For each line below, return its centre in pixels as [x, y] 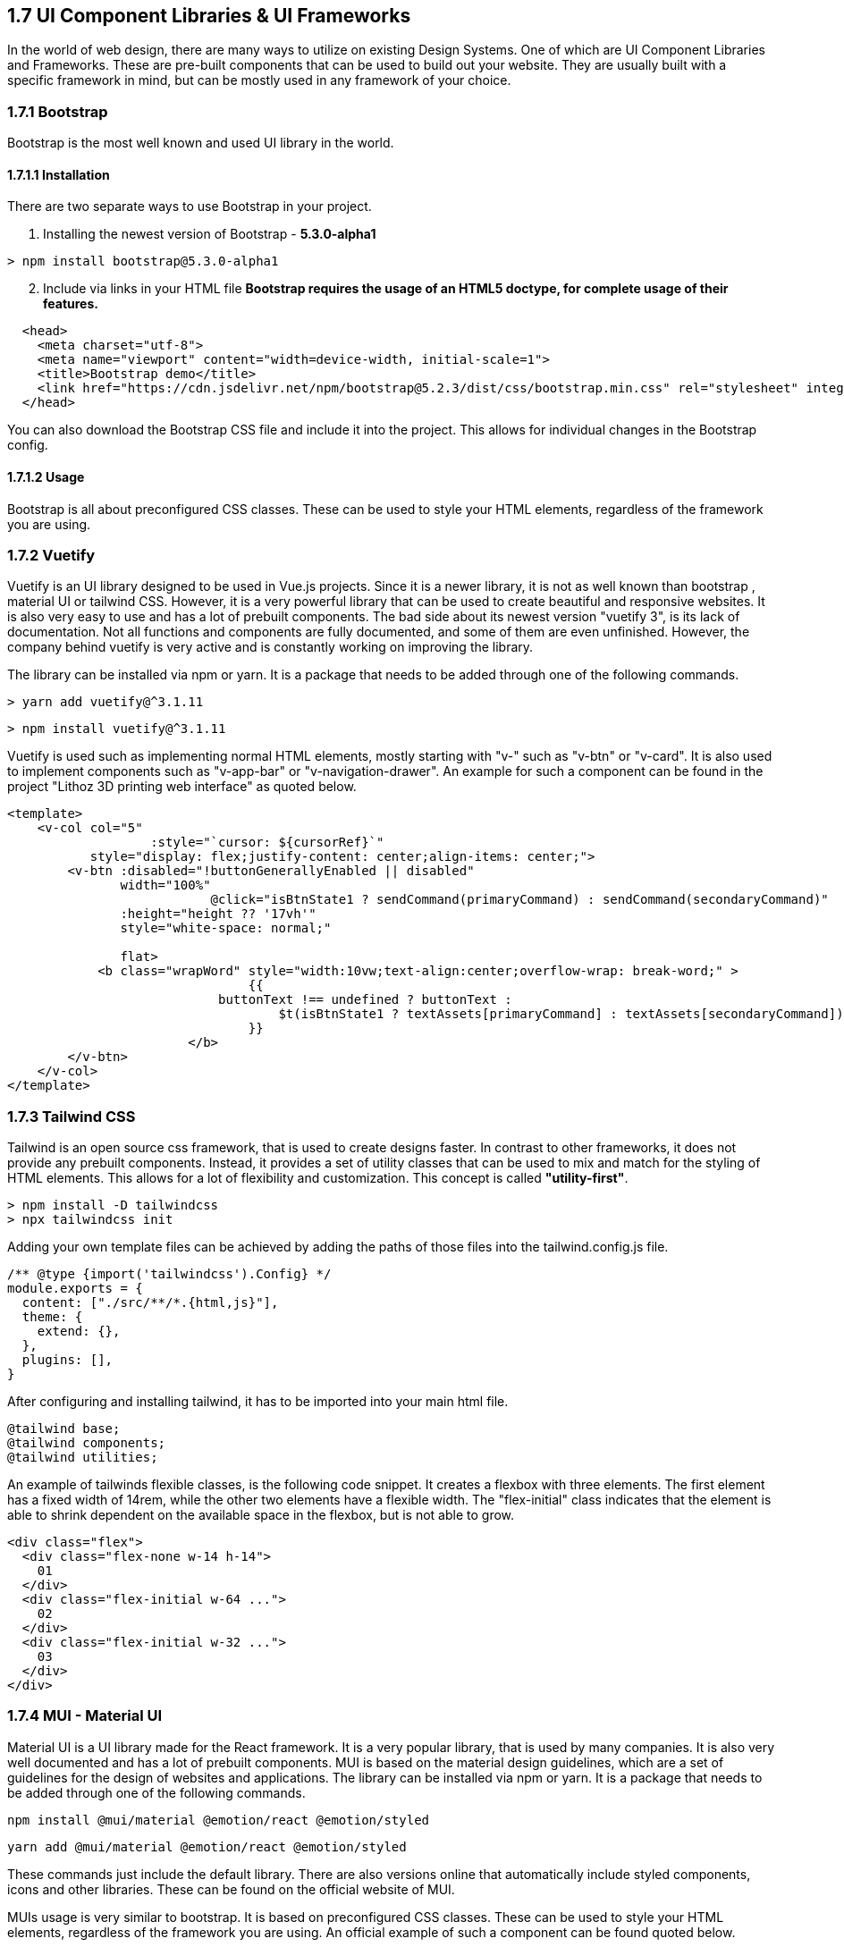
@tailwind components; [87, 1443]
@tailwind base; [64, 1429]
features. [71, 304]
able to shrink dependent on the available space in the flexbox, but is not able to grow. [261, 1515]
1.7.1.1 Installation [59, 174]
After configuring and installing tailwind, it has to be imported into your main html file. [258, 1402]
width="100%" [165, 885]
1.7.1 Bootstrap [58, 111]
